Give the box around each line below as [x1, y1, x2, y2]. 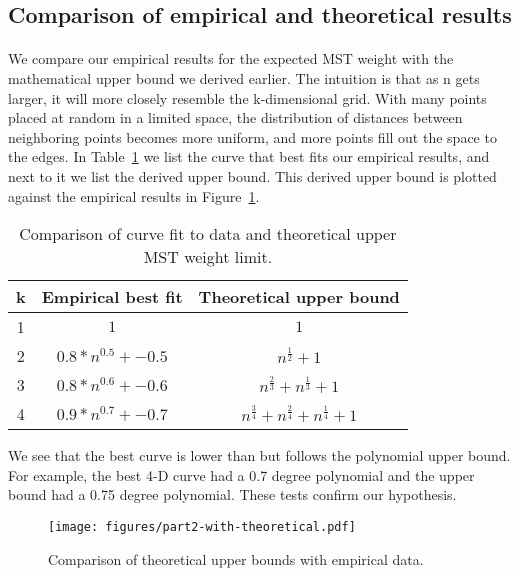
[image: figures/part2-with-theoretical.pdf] [48, 519, 356, 534]
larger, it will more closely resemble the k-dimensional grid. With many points [8, 87, 487, 108]
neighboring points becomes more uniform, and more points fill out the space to [8, 126, 497, 147]
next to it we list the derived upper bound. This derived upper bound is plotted [8, 165, 497, 186]
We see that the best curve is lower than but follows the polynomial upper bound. [8, 445, 511, 466]
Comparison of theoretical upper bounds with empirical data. [48, 548, 424, 569]
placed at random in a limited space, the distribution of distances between [8, 107, 463, 128]
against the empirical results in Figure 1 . [8, 185, 260, 206]
